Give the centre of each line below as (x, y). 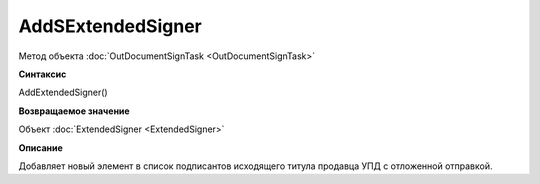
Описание (41, 147)
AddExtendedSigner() (63, 92)
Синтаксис (42, 74)
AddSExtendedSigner (110, 26)
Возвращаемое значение (74, 111)
